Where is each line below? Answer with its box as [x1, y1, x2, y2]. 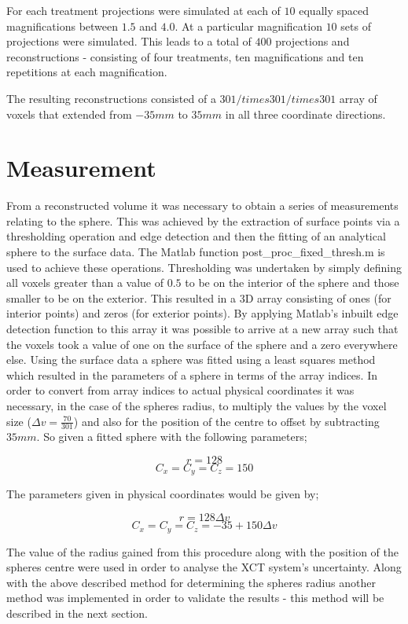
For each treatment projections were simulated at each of [6, 2, 281, 18]
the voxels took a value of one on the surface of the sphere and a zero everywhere [6, 336, 398, 352]
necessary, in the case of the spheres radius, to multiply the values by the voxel [6, 398, 387, 413]
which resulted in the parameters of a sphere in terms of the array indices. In [6, 366, 377, 383]
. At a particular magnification [175, 17, 322, 34]
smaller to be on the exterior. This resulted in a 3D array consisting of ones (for [6, 289, 391, 306]
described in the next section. [6, 604, 148, 621]
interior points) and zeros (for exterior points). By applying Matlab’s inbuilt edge [6, 305, 399, 321]
